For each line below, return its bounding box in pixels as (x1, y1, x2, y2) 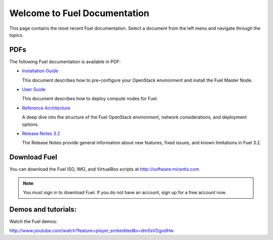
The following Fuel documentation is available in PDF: (9, 58, 121, 65)
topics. (9, 32, 24, 38)
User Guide (22, 86, 46, 93)
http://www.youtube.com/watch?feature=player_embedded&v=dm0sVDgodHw (9, 227, 174, 234)
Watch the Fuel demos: (9, 218, 58, 224)
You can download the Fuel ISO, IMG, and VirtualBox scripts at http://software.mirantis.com (9, 166, 200, 172)
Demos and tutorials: (9, 205, 77, 214)
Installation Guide (22, 68, 58, 74)
